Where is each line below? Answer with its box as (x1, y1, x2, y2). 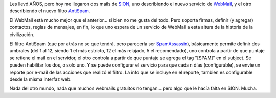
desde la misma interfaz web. (9, 76, 72, 82)
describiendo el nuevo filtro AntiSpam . (9, 8, 90, 14)
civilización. (9, 31, 35, 38)
